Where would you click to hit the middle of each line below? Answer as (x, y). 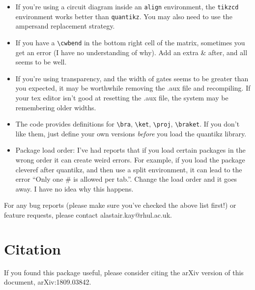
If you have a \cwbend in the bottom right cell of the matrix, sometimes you (130, 42)
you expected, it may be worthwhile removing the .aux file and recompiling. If (133, 88)
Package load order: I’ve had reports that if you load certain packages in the (130, 150)
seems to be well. (41, 62)
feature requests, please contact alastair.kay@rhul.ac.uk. (88, 214)
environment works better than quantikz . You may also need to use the (124, 16)
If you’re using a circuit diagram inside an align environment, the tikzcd (127, 6)
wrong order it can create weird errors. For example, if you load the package (130, 159)
